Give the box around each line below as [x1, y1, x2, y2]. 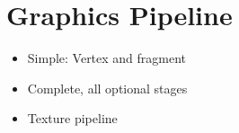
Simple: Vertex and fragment [27, 49, 187, 67]
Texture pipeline [27, 109, 118, 128]
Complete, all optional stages [27, 78, 188, 97]
